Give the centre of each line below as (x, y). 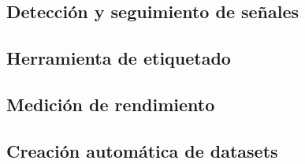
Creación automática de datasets (142, 150)
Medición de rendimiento (111, 104)
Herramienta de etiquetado (119, 58)
